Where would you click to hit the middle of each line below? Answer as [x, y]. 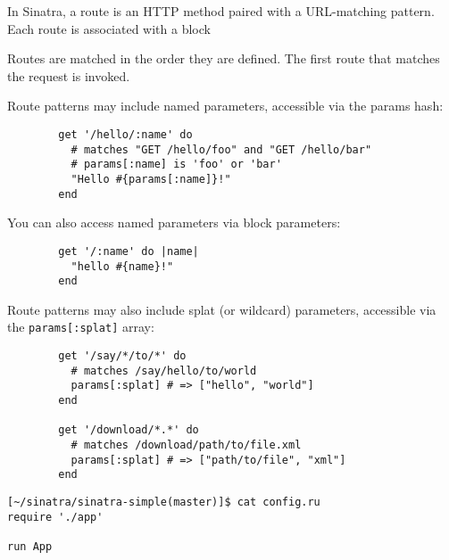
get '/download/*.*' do [129, 430]
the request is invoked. [69, 75]
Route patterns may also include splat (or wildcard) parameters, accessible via [222, 309]
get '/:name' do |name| [129, 251]
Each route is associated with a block [109, 28]
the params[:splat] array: [81, 327]
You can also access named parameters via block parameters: [174, 222]
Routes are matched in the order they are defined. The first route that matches [224, 58]
